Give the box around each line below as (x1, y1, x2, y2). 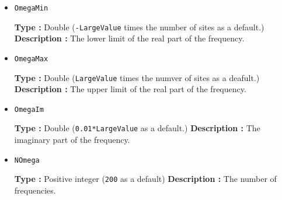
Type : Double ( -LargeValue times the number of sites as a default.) (14, 20, 264, 33)
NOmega (14, 156, 40, 164)
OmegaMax (14, 54, 48, 63)
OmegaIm (14, 105, 44, 114)
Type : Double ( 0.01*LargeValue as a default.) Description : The (14, 122, 260, 134)
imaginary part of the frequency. (14, 134, 130, 146)
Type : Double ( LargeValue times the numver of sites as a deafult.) (14, 71, 260, 83)
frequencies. (14, 184, 56, 197)
